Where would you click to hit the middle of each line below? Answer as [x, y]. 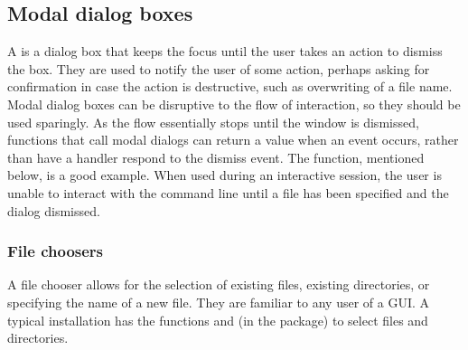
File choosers [56, 251]
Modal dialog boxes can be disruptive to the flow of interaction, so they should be [234, 104]
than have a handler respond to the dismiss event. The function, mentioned [216, 157]
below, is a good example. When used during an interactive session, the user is [225, 175]
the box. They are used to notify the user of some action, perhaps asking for [219, 68]
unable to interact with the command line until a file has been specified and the [228, 192]
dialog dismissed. [54, 210]
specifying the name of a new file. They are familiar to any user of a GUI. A [219, 302]
